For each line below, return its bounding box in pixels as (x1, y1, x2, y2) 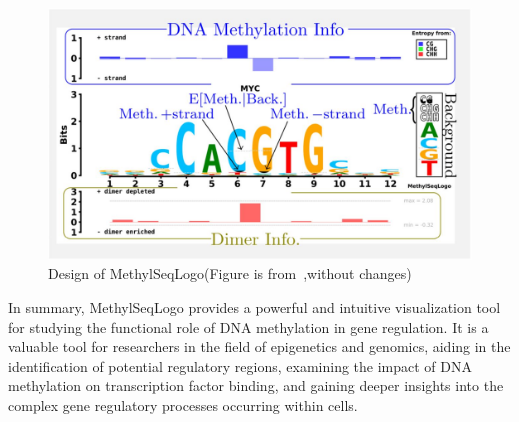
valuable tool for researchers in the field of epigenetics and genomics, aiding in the (8, 336, 511, 357)
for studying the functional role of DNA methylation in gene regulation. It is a (8, 316, 489, 337)
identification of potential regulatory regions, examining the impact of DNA (8, 355, 472, 376)
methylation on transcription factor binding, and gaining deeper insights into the (8, 375, 504, 396)
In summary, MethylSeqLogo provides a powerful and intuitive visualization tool (8, 296, 501, 317)
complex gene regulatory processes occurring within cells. (8, 394, 358, 415)
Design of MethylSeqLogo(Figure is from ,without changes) (48, 263, 412, 284)
